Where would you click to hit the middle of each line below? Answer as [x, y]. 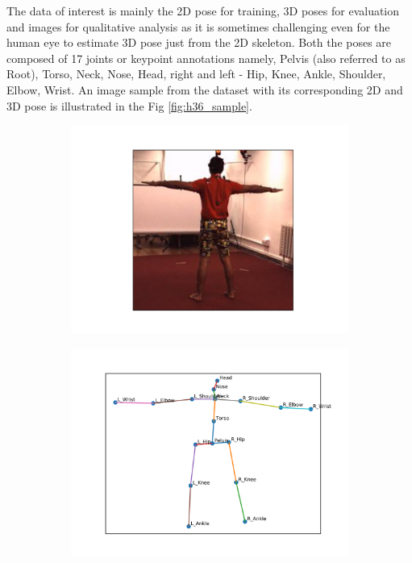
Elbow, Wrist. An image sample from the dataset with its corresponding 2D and [205, 89]
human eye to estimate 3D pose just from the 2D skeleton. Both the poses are [199, 42]
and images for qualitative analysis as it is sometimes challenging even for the [198, 26]
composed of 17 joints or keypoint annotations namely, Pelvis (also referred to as [206, 58]
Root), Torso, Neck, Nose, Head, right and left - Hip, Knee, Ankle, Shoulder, [196, 74]
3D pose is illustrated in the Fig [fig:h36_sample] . [129, 105]
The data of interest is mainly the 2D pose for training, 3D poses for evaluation [203, 10]
